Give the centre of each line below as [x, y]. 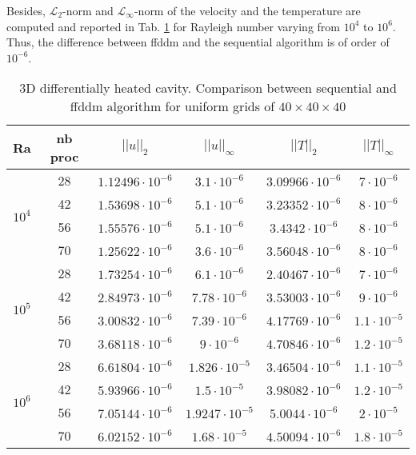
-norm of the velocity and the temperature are [247, 10]
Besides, [26, 10]
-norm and [88, 10]
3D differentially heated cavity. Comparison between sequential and [208, 88]
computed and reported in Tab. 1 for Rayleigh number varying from [173, 26]
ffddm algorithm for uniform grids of [172, 106]
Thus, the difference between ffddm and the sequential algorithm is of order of [198, 42]
